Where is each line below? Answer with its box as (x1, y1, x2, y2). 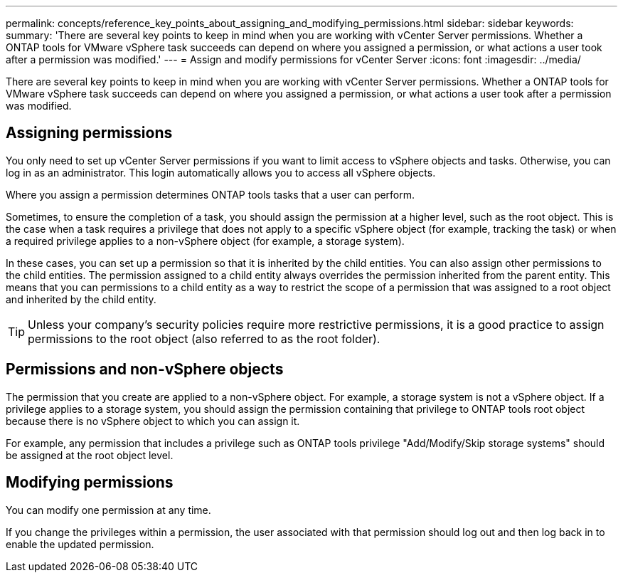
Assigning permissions (6, 124, 173, 142)
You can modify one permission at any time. (6, 503, 211, 516)
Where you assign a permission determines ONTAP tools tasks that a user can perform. (6, 188, 415, 201)
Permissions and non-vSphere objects (6, 360, 284, 379)
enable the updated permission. (6, 537, 154, 550)
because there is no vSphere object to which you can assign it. (6, 414, 300, 427)
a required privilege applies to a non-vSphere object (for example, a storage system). (6, 234, 405, 247)
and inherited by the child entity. (6, 293, 156, 305)
